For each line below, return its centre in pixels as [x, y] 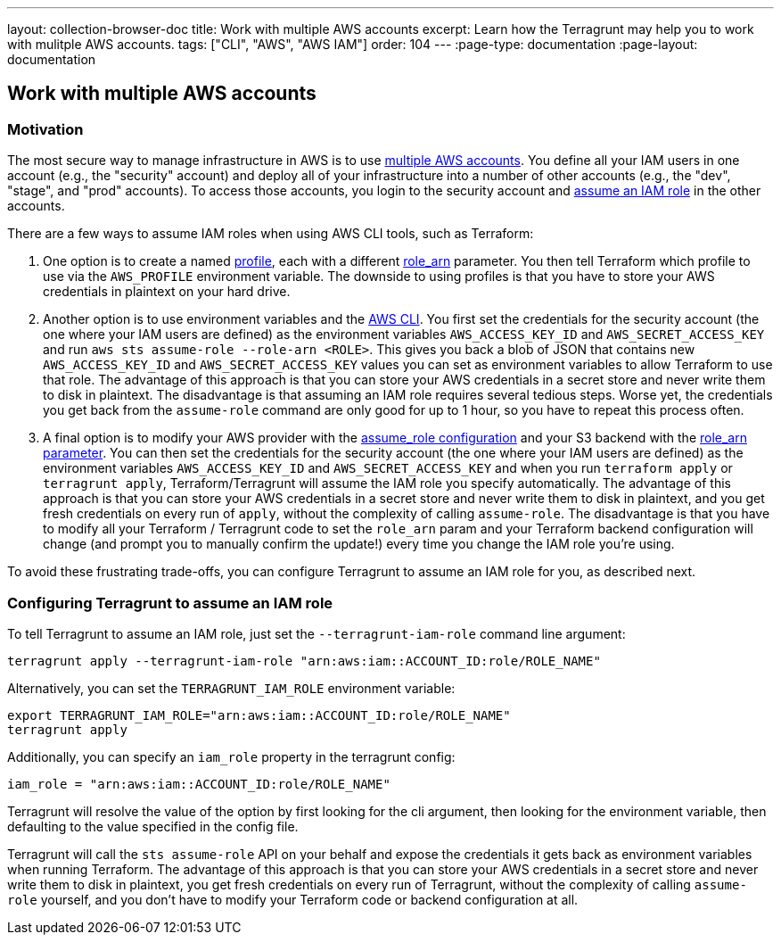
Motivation [45, 129]
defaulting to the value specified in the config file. [153, 826]
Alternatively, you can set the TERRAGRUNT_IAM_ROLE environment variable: [231, 688]
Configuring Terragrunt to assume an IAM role [170, 603]
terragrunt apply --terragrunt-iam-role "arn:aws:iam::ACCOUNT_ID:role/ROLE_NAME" [304, 661]
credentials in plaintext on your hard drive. [167, 292]
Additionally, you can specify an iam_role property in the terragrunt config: [231, 756]
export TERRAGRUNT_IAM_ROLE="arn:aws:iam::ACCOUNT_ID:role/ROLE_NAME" [259, 715]
